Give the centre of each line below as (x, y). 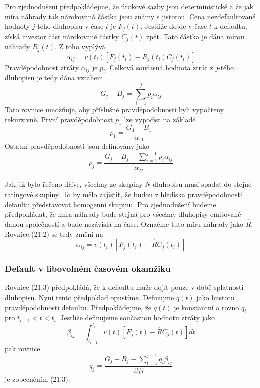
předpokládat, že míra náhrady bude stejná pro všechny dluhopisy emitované (123, 214)
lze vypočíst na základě (160, 119)
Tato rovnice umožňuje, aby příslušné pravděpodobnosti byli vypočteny (114, 109)
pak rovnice (22, 348)
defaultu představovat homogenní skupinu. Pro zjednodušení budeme (110, 204)
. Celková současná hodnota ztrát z (159, 67)
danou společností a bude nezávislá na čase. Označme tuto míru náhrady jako (124, 223)
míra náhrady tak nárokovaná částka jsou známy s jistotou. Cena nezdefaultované (130, 16)
